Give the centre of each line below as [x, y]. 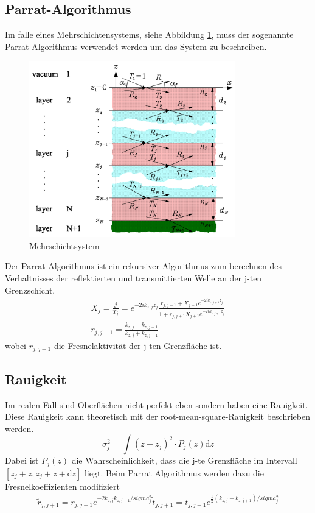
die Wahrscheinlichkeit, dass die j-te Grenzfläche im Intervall [184, 460]
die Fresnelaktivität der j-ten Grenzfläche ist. [138, 345]
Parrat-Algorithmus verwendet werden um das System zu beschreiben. [136, 46]
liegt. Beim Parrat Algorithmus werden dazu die [174, 472]
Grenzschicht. [30, 290]
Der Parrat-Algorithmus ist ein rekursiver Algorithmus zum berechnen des [143, 266]
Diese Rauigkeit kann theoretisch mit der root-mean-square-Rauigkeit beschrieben [157, 416]
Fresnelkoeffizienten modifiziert [62, 486]
